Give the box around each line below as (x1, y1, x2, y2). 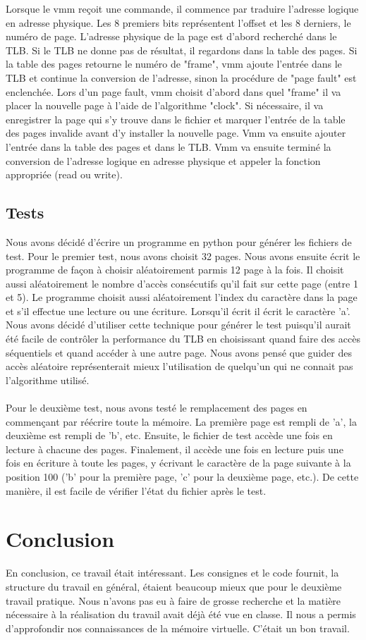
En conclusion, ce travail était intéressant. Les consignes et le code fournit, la (6, 565, 339, 580)
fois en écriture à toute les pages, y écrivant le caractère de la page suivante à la (6, 455, 351, 470)
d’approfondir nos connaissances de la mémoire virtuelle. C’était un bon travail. (6, 620, 350, 635)
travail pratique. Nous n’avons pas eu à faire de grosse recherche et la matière (6, 593, 341, 608)
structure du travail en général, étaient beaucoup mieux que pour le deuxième (6, 579, 342, 593)
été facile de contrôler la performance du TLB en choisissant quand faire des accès (6, 331, 360, 346)
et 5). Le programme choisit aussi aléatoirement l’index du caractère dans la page (6, 290, 358, 304)
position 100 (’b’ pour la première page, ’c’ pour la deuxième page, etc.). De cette (6, 469, 359, 484)
